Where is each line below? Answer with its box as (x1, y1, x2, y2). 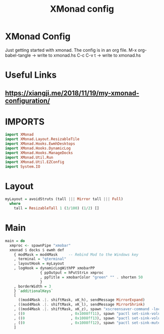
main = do (5, 238, 25, 243)
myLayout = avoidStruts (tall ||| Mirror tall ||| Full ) (5, 197, 123, 201)
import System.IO (5, 164, 41, 169)
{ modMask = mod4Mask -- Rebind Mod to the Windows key (14, 252, 139, 257)
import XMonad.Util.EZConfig (5, 159, 64, 164)
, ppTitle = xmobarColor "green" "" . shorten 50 (40, 275, 143, 280)
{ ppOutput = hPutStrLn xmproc (40, 270, 104, 275)
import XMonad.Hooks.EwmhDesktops (5, 141, 76, 146)
